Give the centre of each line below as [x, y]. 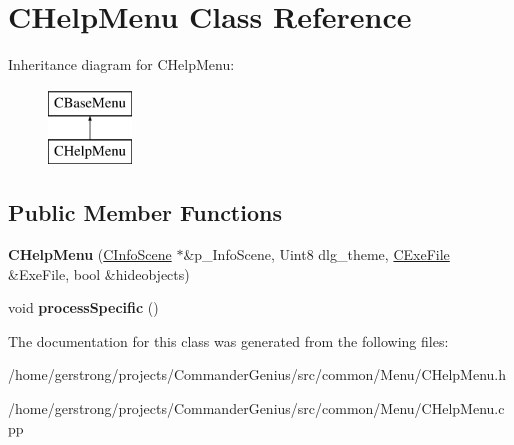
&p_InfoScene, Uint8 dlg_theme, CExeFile [316, 254]
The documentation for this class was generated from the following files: [228, 340]
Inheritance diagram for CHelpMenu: [121, 64]
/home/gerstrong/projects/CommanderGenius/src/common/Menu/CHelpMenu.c [256, 408]
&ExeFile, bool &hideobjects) [99, 273]
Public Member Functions [145, 212]
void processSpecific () [83, 307]
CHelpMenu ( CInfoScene [90, 254]
